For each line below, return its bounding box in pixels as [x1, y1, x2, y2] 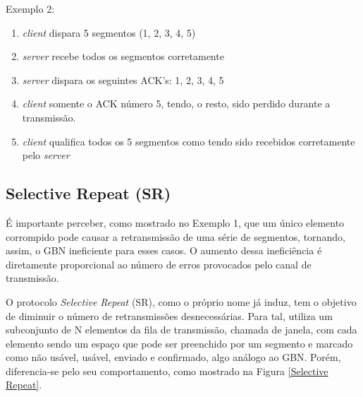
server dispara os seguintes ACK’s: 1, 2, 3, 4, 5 [22, 72, 224, 87]
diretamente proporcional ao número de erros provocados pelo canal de [6, 256, 312, 271]
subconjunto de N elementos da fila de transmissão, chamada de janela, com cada [6, 322, 357, 337]
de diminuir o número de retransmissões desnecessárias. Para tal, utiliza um [6, 308, 333, 323]
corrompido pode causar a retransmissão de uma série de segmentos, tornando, [6, 229, 345, 244]
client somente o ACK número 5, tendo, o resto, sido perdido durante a [22, 96, 331, 111]
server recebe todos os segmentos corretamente [22, 49, 224, 64]
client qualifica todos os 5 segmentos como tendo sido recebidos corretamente [22, 134, 355, 148]
